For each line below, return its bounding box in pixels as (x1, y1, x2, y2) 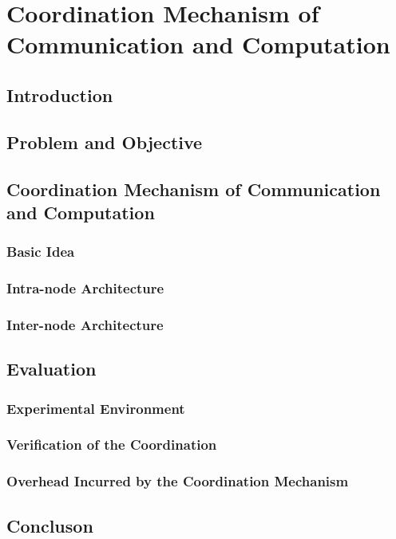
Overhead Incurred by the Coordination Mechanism (6, 471, 349, 491)
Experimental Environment (6, 398, 185, 418)
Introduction (6, 82, 113, 107)
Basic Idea (6, 242, 75, 262)
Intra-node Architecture (6, 278, 164, 298)
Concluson (6, 513, 93, 537)
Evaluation (6, 356, 97, 381)
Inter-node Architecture (6, 314, 164, 334)
